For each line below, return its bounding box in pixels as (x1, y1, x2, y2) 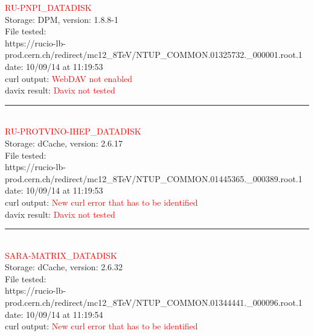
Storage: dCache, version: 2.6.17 (5, 136, 123, 149)
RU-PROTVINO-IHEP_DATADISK (5, 125, 141, 138)
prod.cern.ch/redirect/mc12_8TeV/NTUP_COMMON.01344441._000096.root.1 (5, 296, 303, 309)
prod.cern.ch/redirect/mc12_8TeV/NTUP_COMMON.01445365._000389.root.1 (5, 172, 303, 185)
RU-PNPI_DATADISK (5, 1, 92, 13)
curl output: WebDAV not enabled (5, 72, 133, 84)
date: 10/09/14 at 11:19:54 (5, 308, 103, 320)
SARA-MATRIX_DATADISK (5, 249, 117, 261)
